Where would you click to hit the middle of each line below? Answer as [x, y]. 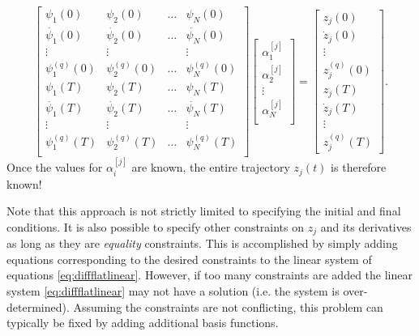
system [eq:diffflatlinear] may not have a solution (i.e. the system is [173, 291]
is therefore [359, 167]
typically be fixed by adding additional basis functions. [143, 323]
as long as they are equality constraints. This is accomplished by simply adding [202, 243]
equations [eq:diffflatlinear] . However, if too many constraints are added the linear [209, 275]
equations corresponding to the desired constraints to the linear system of [189, 259]
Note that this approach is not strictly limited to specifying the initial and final [204, 211]
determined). [38, 306]
